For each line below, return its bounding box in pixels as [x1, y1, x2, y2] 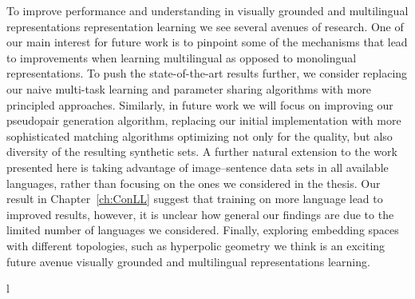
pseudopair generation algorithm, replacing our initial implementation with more [6, 112, 401, 129]
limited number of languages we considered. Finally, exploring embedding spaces [6, 221, 399, 238]
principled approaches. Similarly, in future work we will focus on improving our [6, 96, 393, 113]
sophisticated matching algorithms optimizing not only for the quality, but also [6, 127, 393, 144]
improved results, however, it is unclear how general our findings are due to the [6, 205, 394, 222]
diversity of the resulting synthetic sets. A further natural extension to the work [6, 143, 397, 160]
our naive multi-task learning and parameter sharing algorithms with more [6, 80, 372, 97]
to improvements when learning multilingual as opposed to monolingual [6, 49, 357, 66]
